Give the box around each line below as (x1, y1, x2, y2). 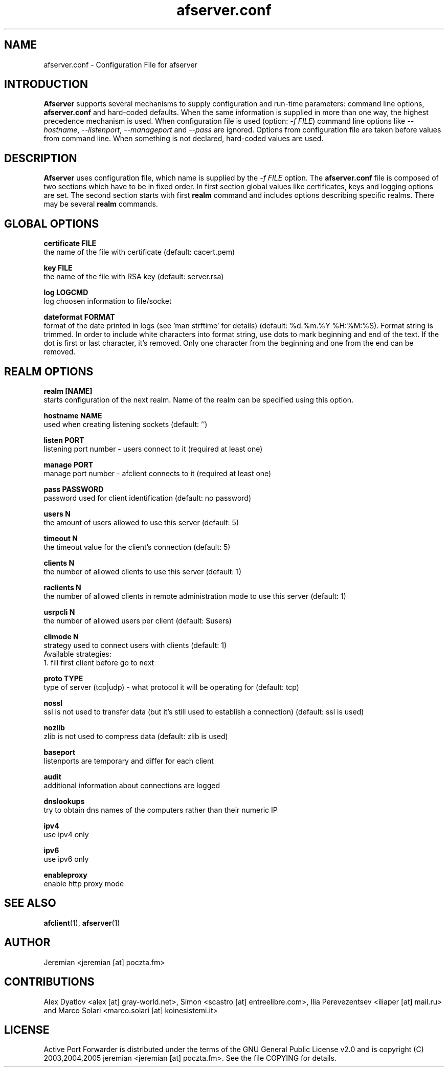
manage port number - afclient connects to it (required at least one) (43, 468, 272, 478)
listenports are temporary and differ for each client (43, 756, 214, 765)
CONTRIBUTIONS (4, 975, 95, 989)
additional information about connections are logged (43, 780, 220, 790)
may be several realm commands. (43, 199, 158, 209)
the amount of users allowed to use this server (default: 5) (43, 518, 239, 527)
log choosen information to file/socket (43, 297, 172, 306)
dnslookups (43, 796, 85, 806)
